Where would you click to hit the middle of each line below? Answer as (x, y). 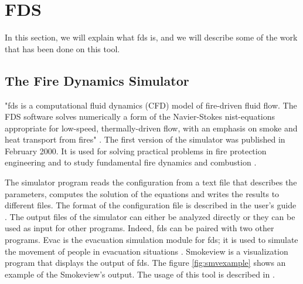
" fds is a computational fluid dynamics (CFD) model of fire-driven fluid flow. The (151, 105)
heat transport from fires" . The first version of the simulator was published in (145, 139)
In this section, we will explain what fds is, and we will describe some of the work (151, 37)
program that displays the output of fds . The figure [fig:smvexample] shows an (145, 263)
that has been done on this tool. (62, 48)
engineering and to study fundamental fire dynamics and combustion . (131, 162)
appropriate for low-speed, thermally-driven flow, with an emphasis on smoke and (151, 128)
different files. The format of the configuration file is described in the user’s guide (151, 205)
